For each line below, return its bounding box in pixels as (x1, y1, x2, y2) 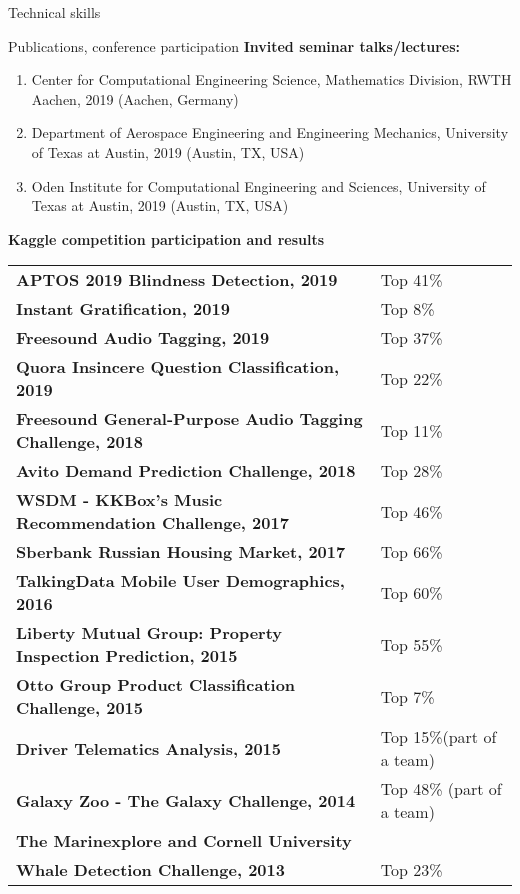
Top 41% (380, 268, 443, 292)
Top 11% (380, 418, 443, 442)
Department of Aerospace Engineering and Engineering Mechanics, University (31, 122, 509, 143)
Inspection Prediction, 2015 (16, 644, 238, 668)
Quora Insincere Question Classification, (16, 355, 340, 379)
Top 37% (380, 326, 443, 350)
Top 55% (380, 632, 443, 656)
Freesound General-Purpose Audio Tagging (16, 407, 363, 431)
